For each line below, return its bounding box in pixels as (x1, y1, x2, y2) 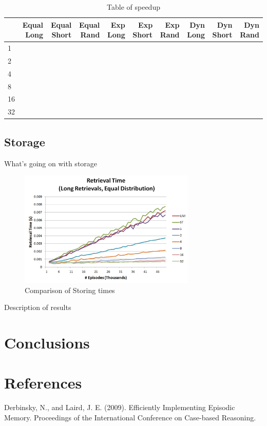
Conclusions (4, 332, 90, 353)
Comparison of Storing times (25, 284, 115, 295)
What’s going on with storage (4, 158, 98, 168)
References (4, 372, 82, 393)
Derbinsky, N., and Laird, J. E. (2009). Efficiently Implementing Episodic (4, 402, 235, 413)
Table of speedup (107, 2, 160, 12)
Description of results (4, 302, 71, 313)
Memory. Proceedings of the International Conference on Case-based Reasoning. (4, 412, 256, 422)
